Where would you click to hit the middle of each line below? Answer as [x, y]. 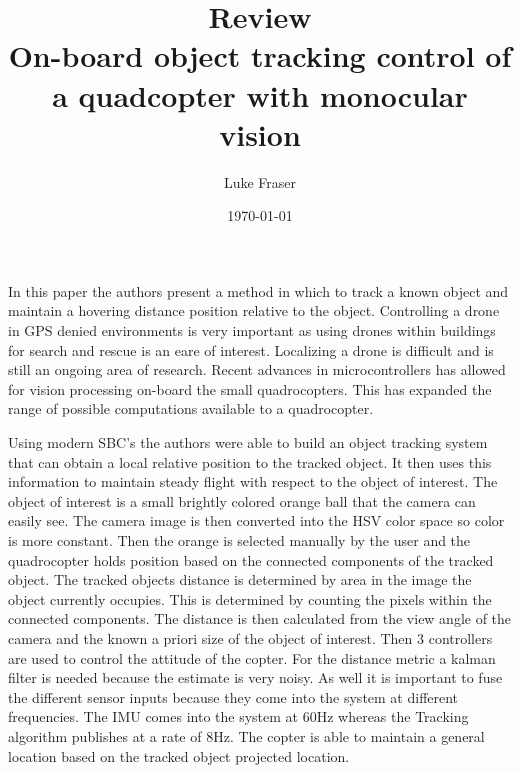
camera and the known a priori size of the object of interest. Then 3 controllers [250, 637]
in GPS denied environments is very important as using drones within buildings [252, 330]
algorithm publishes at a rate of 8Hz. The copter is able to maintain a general [246, 735]
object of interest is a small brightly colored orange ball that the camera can [242, 500]
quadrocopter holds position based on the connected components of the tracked [251, 559]
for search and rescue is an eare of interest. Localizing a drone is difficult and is [251, 349]
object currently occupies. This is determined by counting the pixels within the [250, 598]
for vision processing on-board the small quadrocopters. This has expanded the [250, 388]
